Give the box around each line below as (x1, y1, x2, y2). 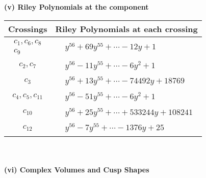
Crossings (8, 22, 47, 35)
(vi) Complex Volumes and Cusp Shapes (4, 164, 149, 174)
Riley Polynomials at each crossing (55, 22, 198, 35)
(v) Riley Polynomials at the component (4, 2, 149, 12)
